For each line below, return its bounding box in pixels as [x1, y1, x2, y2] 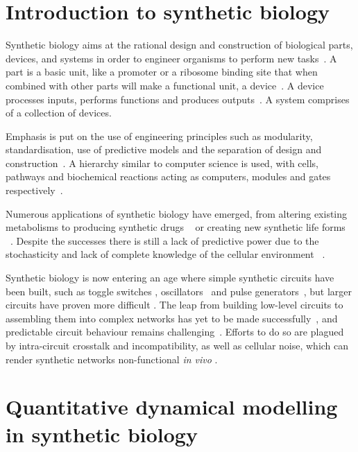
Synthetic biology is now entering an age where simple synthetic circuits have [6, 270, 334, 285]
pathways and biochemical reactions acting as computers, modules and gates [6, 169, 331, 184]
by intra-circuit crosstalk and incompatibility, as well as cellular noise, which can [6, 338, 349, 352]
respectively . [6, 183, 63, 198]
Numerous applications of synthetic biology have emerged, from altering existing [6, 206, 348, 220]
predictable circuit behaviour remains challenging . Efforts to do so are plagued [6, 324, 344, 339]
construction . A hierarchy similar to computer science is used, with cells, [6, 155, 318, 170]
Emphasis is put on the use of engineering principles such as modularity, [6, 128, 313, 143]
